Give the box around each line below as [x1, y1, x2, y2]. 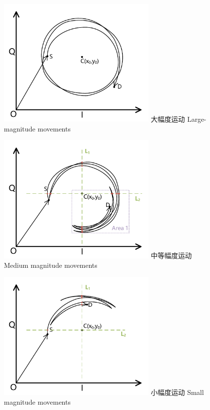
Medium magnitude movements [4, 260, 97, 270]
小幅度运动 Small [151, 387, 204, 397]
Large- [187, 114, 207, 124]
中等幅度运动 [151, 250, 192, 261]
